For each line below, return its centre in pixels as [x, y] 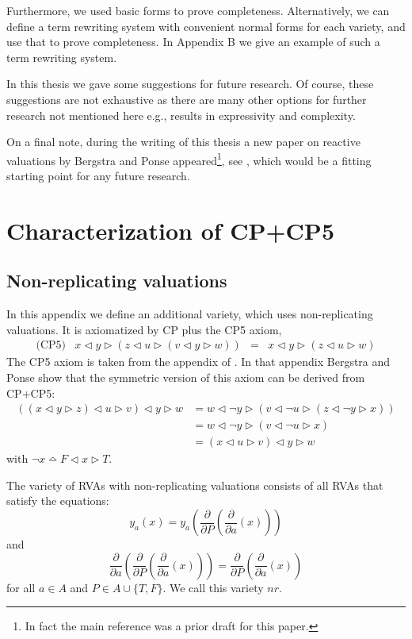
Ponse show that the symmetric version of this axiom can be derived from [186, 377]
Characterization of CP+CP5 [170, 230]
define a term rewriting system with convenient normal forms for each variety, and [206, 26]
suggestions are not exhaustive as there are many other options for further [187, 99]
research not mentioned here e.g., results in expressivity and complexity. [181, 115]
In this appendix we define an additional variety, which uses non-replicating [190, 314]
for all [21, 587]
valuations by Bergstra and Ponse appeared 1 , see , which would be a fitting [189, 159]
